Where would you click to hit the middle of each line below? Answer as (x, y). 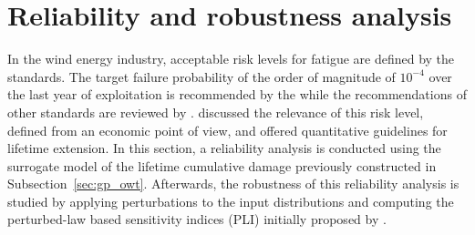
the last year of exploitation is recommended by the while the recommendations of (237, 94)
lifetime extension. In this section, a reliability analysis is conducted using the (224, 148)
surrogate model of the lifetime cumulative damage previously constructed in (222, 165)
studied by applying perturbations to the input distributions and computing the (231, 201)
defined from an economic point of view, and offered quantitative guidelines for (227, 130)
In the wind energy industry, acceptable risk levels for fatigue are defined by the (231, 59)
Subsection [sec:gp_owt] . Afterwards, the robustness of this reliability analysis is (233, 184)
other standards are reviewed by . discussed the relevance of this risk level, (216, 112)
